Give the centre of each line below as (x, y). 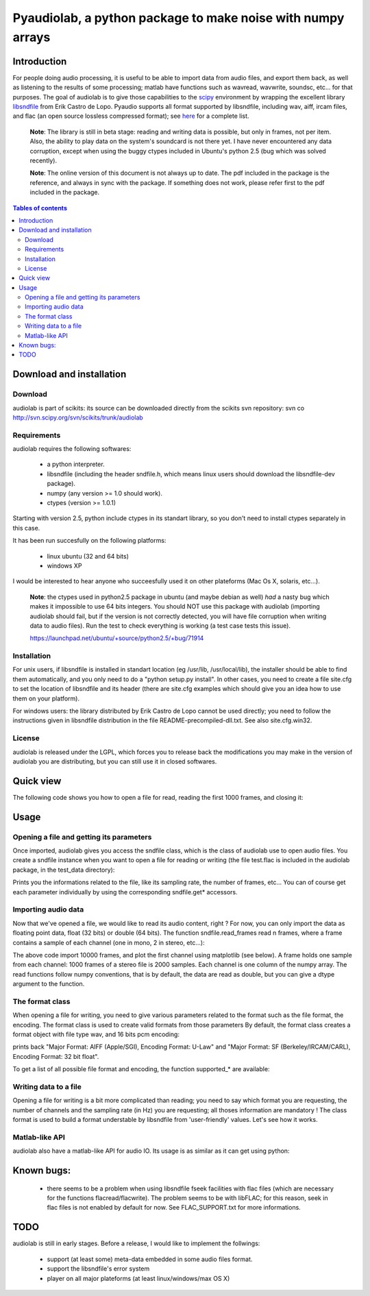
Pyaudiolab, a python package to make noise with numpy (178, 18)
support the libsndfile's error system (98, 1269)
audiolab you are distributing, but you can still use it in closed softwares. (115, 761)
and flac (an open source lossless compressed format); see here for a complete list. (131, 116)
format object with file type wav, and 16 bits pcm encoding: (96, 1034)
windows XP (64, 566)
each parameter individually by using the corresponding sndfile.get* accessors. (125, 892)
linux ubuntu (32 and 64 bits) (88, 556)
